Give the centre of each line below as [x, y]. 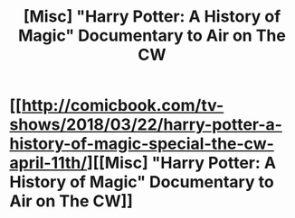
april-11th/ [48, 163]
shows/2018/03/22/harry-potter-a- [146, 125]
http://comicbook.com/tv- [123, 106]
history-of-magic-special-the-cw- [142, 144]
